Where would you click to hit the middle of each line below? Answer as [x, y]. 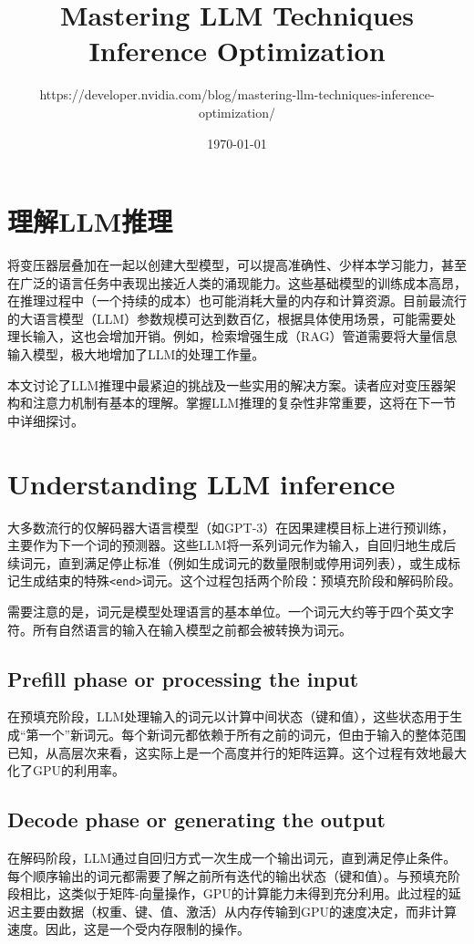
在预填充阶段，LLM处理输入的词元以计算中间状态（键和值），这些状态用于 [229, 716]
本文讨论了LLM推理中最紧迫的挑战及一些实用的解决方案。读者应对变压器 [226, 384]
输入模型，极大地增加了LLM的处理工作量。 [136, 354]
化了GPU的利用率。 [67, 770]
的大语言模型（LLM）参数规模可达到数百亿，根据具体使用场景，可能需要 [226, 318]
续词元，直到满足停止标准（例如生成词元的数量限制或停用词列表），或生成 [227, 562]
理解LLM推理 [90, 221]
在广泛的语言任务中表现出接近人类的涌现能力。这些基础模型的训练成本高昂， [237, 282]
